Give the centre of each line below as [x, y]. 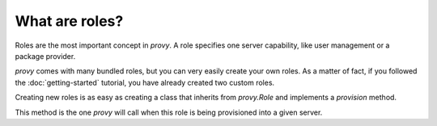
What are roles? [69, 21]
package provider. [45, 56]
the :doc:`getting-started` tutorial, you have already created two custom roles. [145, 82]
